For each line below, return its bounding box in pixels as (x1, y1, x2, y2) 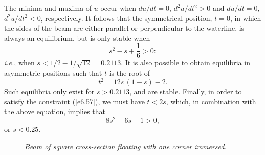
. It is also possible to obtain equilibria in (121, 57, 250, 68)
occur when (100, 3, 137, 13)
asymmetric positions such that (4, 68, 102, 78)
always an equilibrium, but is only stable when (4, 32, 150, 43)
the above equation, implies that (4, 106, 106, 117)
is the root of (109, 68, 150, 78)
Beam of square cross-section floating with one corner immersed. (25, 141, 227, 151)
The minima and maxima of (4, 3, 92, 13)
